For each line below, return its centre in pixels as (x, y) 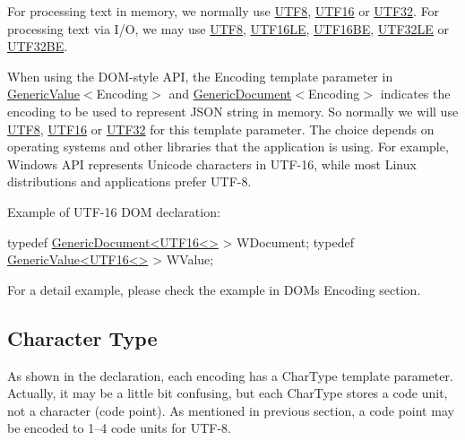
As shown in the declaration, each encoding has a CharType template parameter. (230, 375)
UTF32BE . (38, 46)
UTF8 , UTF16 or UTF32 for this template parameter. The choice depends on (221, 129)
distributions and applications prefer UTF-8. (129, 181)
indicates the (415, 94)
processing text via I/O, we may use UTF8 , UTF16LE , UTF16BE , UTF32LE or (228, 28)
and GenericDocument (230, 94)
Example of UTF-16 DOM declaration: (114, 211)
